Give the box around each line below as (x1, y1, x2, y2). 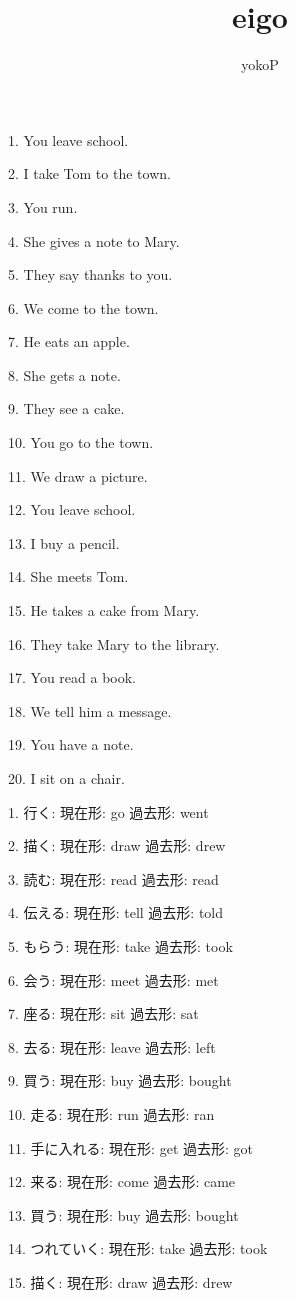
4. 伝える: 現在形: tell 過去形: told (8, 902, 224, 923)
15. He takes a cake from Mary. (8, 600, 200, 621)
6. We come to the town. (8, 297, 159, 318)
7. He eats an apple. (8, 331, 130, 352)
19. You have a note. (8, 734, 134, 755)
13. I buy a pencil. (8, 532, 120, 553)
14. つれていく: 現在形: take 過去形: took (8, 1238, 268, 1259)
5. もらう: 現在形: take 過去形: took (8, 935, 233, 956)
